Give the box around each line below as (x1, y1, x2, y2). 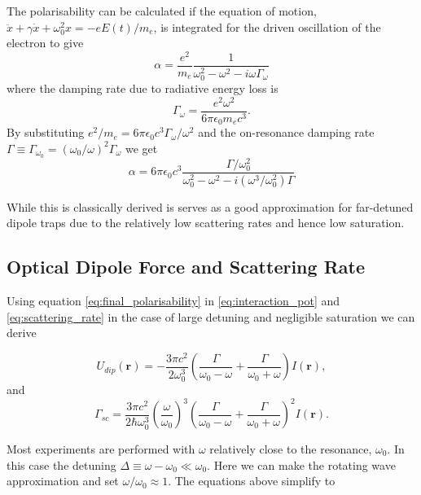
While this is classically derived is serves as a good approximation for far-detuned (7, 198, 414, 215)
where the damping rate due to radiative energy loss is (7, 80, 278, 96)
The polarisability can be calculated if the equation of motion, (7, 2, 317, 19)
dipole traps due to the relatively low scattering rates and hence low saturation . (7, 214, 405, 231)
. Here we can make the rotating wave (207, 456, 396, 473)
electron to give (7, 34, 84, 51)
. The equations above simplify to (168, 472, 335, 489)
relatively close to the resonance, (209, 440, 372, 457)
